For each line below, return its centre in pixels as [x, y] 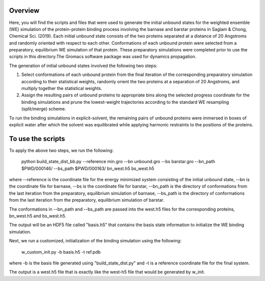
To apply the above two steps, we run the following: [61, 150]
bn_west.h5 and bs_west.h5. [38, 216]
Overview [24, 11]
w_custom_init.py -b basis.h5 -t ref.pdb [61, 252]
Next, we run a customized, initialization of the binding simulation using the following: [95, 241]
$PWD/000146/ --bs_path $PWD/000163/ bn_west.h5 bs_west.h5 [88, 168]
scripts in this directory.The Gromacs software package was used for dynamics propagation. [103, 57]
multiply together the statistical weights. [62, 89]
